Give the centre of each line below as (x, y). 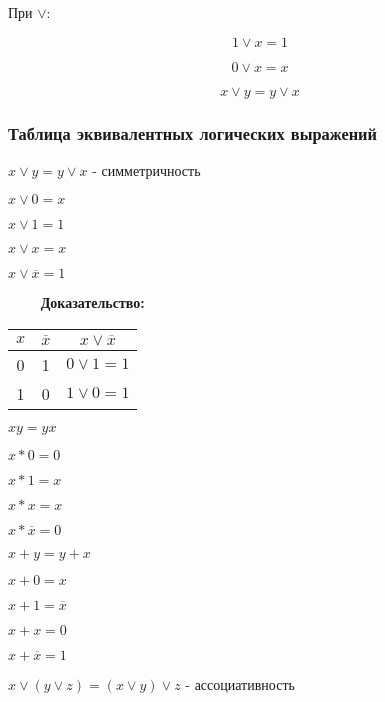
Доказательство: (92, 302)
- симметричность (146, 169)
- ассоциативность (240, 683)
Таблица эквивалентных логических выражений (192, 132)
